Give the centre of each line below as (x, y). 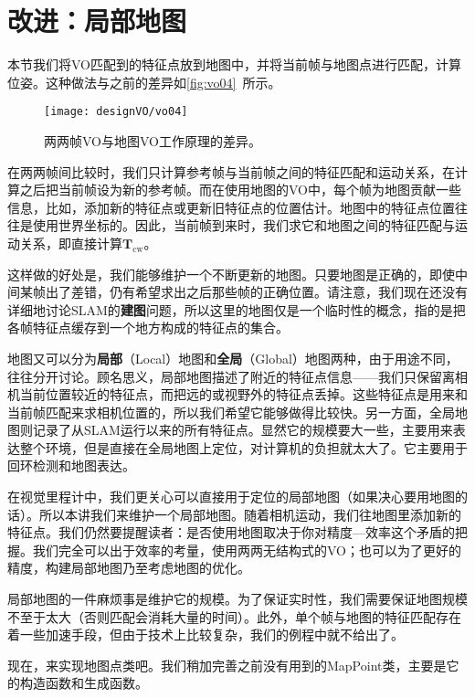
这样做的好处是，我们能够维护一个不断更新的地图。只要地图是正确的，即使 (231, 274)
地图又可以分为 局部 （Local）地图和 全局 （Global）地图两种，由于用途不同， (233, 358)
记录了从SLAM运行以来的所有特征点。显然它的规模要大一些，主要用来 (243, 430)
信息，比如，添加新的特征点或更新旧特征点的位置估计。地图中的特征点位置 (231, 207)
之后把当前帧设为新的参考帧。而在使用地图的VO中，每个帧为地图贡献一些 (240, 190)
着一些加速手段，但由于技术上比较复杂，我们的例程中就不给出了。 (206, 635)
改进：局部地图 (97, 21)
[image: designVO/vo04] (116, 112)
